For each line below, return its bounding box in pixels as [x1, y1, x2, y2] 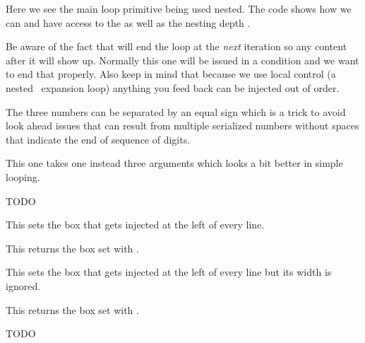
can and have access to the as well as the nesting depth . [6, 15, 251, 30]
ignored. [6, 278, 41, 293]
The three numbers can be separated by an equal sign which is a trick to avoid [6, 104, 346, 119]
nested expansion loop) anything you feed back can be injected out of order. [6, 80, 340, 95]
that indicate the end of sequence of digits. [6, 132, 191, 146]
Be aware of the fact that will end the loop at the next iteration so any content [6, 39, 347, 54]
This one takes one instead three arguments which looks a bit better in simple [6, 156, 343, 170]
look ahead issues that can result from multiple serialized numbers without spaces [6, 118, 359, 133]
